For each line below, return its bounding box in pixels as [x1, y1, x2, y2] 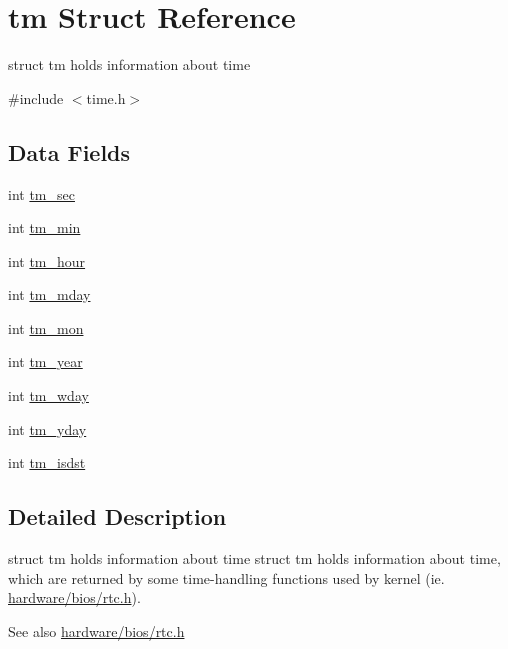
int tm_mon [8, 317, 84, 338]
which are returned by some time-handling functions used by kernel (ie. [8, 567, 445, 588]
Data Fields [8, 136, 131, 167]
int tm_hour [8, 250, 86, 271]
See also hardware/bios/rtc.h [8, 620, 185, 641]
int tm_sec [8, 183, 75, 204]
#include [8, 87, 64, 108]
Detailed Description [8, 501, 227, 532]
